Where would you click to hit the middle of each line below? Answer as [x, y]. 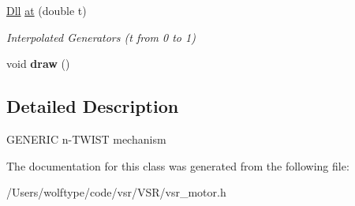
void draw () [38, 64]
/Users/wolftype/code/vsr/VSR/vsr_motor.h [116, 192]
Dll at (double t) [47, 10]
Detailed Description [93, 106]
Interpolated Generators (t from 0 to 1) [101, 37]
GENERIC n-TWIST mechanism [86, 139]
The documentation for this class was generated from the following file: [178, 165]
